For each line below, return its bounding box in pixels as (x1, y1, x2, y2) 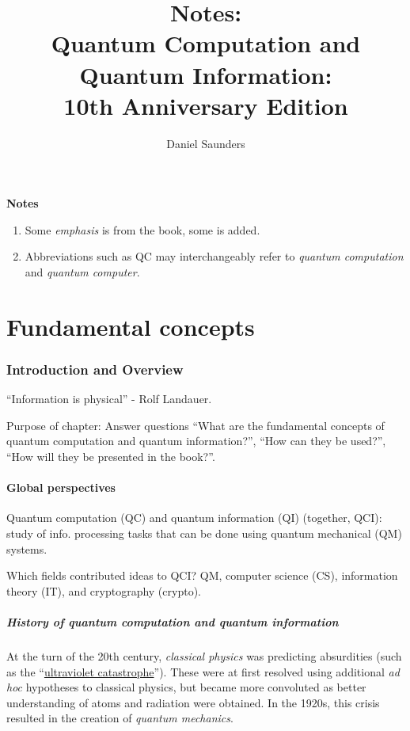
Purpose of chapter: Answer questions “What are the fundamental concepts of (6, 417, 385, 433)
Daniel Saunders (166, 135, 245, 151)
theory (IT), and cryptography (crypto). (6, 582, 201, 599)
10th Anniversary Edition (63, 89, 348, 121)
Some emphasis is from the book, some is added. (25, 221, 260, 238)
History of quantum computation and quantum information (6, 613, 339, 630)
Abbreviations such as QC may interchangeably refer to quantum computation (25, 248, 404, 265)
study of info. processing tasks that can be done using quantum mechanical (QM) (6, 525, 402, 542)
